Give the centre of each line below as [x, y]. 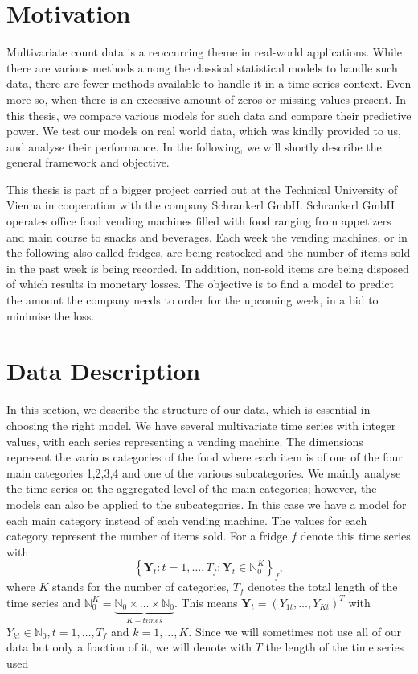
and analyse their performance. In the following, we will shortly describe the [194, 146]
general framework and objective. [88, 162]
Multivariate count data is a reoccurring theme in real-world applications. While [204, 52]
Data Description [104, 371]
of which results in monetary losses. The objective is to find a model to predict [200, 284]
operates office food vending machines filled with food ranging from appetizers [199, 221]
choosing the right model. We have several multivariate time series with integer [201, 425]
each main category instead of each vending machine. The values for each [187, 520]
